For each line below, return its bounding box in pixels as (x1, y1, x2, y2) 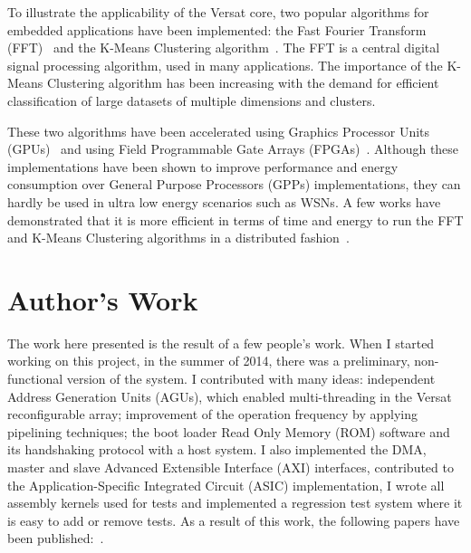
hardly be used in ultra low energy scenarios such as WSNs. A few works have (7, 192, 441, 211)
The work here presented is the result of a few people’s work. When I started (7, 333, 435, 352)
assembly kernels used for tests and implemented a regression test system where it (7, 493, 463, 512)
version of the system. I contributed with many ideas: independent (66, 369, 436, 388)
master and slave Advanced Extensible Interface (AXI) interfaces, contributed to (7, 458, 454, 476)
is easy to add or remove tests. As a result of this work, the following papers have (7, 510, 460, 529)
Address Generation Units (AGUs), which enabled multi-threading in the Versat (7, 386, 452, 405)
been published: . (7, 529, 104, 548)
